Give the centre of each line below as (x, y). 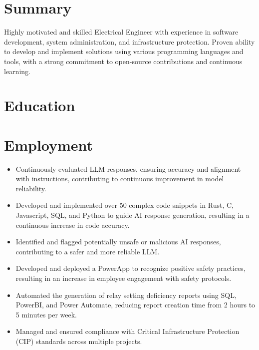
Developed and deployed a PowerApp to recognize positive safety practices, (130, 268)
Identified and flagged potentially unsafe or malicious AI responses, (118, 242)
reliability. (31, 188)
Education (40, 105)
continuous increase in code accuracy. (73, 225)
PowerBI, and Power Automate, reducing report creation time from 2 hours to (135, 305)
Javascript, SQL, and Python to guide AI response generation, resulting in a (132, 215)
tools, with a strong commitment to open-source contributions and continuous (123, 61)
